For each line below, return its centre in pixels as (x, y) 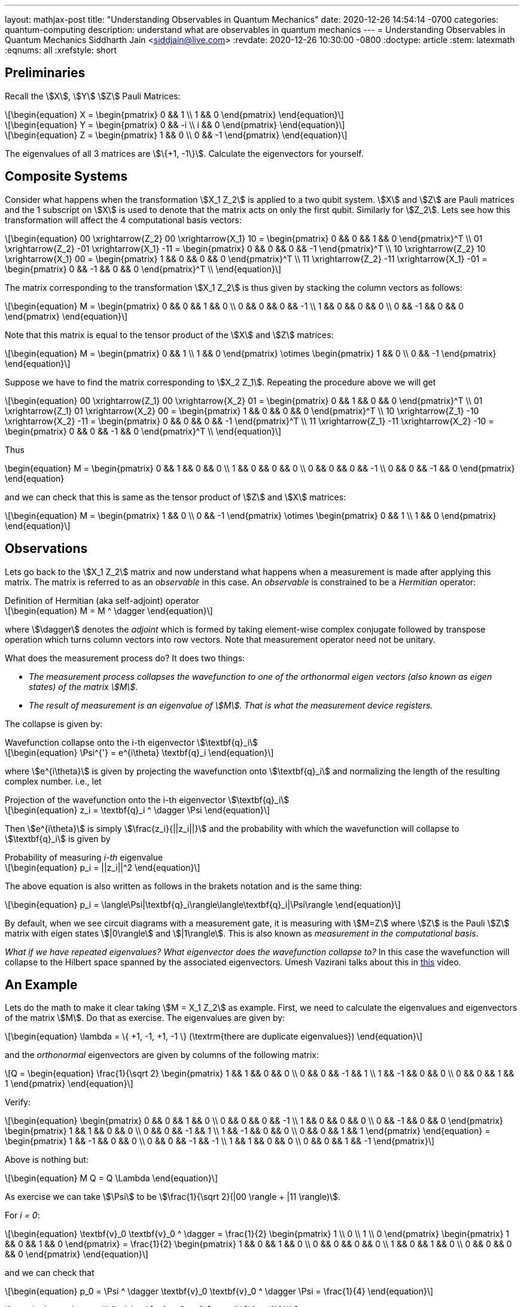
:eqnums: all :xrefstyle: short (61, 50)
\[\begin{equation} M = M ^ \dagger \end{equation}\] (109, 610)
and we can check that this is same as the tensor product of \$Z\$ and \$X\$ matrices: (176, 497)
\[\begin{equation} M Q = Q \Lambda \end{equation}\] (111, 1178)
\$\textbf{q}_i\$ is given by (58, 838)
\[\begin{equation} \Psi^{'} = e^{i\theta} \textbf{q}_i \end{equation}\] (139, 752)
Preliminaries (45, 73)
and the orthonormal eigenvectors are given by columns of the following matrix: (162, 1055)
